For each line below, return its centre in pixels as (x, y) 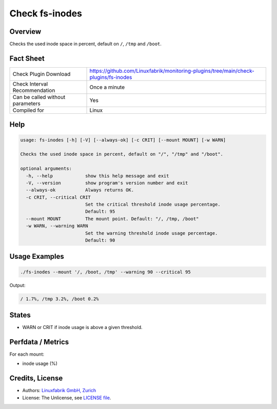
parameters (26, 104)
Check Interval (30, 84)
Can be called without (39, 97)
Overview (25, 32)
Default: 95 (100, 212)
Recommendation (34, 90)
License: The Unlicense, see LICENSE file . (67, 398)
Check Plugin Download (42, 74)
